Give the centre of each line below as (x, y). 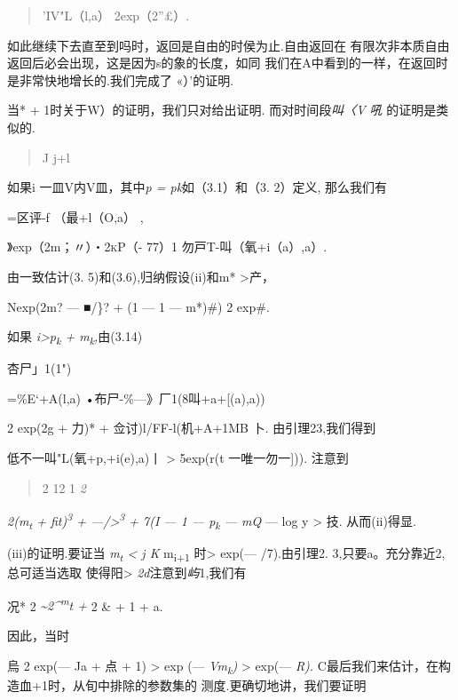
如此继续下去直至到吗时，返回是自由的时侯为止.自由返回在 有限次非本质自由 (229, 45)
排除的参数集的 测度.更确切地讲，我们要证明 (238, 684)
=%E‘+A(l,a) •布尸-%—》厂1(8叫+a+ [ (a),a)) (136, 398)
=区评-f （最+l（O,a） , (75, 216)
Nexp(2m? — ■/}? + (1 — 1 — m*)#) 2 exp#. (138, 306)
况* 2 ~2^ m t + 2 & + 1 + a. (85, 604)
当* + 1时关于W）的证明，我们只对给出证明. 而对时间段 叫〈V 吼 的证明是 (222, 110)
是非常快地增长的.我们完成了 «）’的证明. (121, 80)
